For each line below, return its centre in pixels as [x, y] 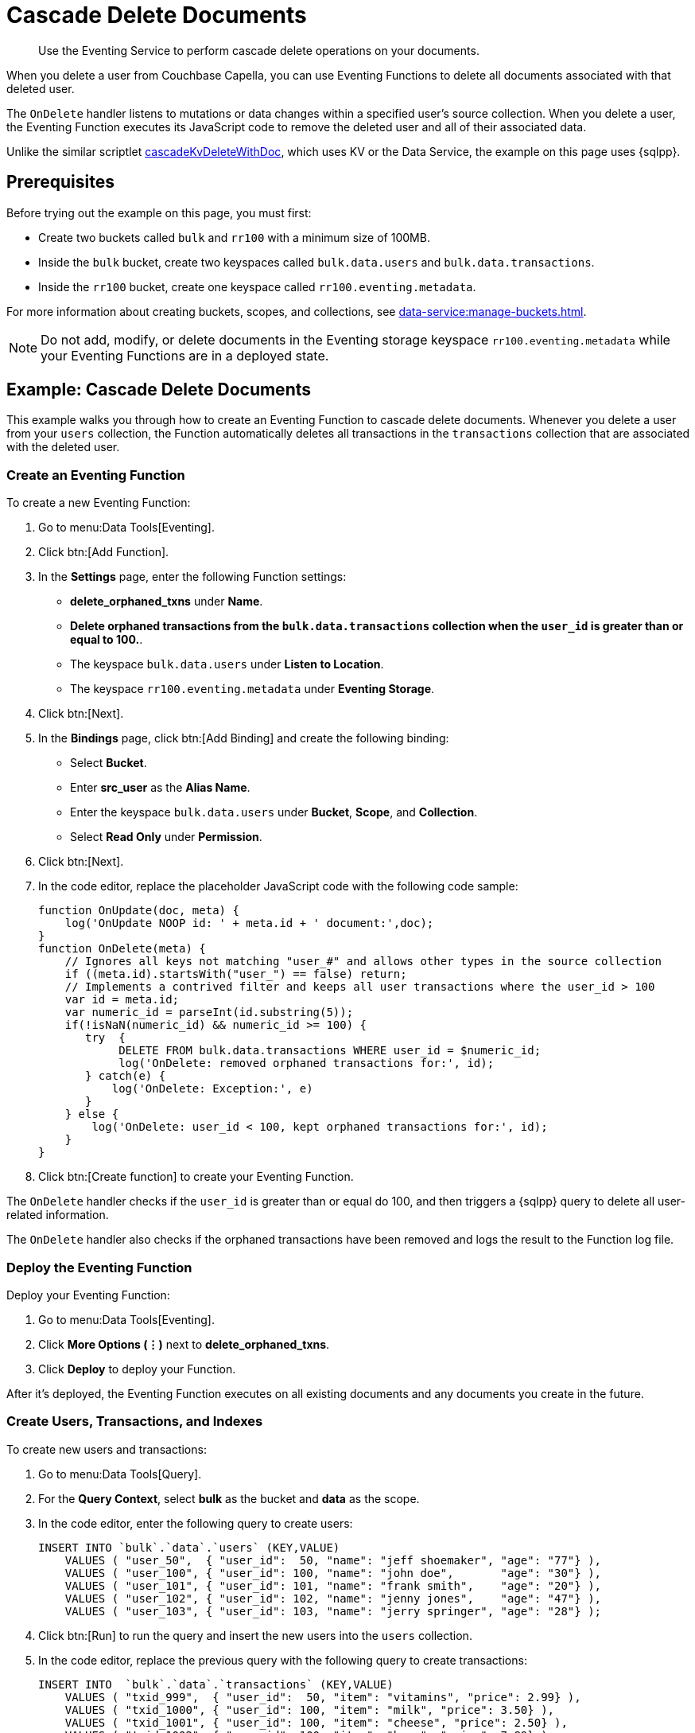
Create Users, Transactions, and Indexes [135, 1421]
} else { [92, 1114]
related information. [58, 1215]
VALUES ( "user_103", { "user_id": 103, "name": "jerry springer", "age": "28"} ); [333, 1611]
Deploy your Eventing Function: [88, 1295]
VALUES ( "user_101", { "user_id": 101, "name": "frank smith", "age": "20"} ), [333, 1585]
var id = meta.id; [122, 1000]
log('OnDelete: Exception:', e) [212, 1089]
